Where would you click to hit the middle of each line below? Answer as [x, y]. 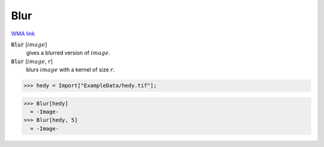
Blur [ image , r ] [32, 61]
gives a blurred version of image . [68, 53]
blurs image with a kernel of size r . [70, 70]
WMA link [23, 34]
